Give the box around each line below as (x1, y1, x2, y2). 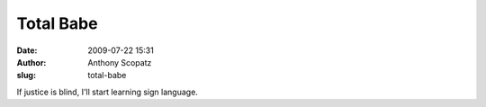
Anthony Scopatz (87, 57, 152, 67)
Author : (16, 57, 47, 67)
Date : (16, 45, 38, 56)
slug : (16, 70, 36, 81)
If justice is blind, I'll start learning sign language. (16, 86, 198, 97)
